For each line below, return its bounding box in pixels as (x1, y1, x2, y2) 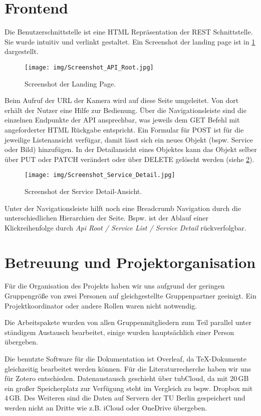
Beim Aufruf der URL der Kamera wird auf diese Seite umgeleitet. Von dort (5, 95, 239, 105)
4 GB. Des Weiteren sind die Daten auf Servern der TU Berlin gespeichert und (5, 392, 245, 403)
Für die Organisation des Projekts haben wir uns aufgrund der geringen (5, 280, 225, 291)
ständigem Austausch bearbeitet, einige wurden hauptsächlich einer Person (5, 326, 234, 337)
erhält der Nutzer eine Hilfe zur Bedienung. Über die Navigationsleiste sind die (5, 104, 246, 115)
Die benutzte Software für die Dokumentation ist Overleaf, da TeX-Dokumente (5, 353, 246, 364)
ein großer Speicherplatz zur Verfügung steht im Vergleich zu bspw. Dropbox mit (5, 382, 253, 393)
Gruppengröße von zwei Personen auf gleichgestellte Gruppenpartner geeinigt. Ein (5, 290, 256, 301)
